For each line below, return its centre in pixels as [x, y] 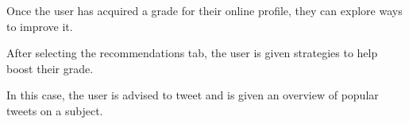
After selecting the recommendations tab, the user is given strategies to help [192, 53]
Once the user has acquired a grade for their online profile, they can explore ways [204, 10]
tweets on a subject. [55, 110]
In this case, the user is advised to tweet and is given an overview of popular [193, 95]
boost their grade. [50, 68]
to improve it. [40, 26]
